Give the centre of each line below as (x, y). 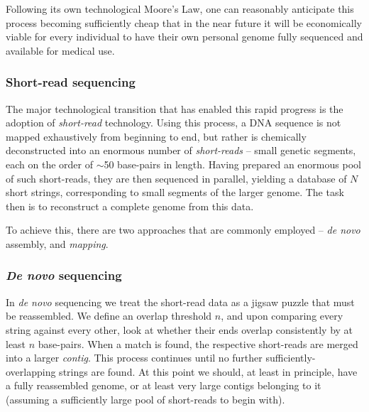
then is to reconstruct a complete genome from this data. (130, 206)
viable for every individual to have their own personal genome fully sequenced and (184, 37)
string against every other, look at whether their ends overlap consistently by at (180, 329)
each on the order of (49, 164)
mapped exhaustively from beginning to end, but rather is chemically (156, 136)
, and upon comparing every (282, 316)
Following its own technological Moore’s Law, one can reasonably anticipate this (180, 9)
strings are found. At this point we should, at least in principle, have (208, 371)
